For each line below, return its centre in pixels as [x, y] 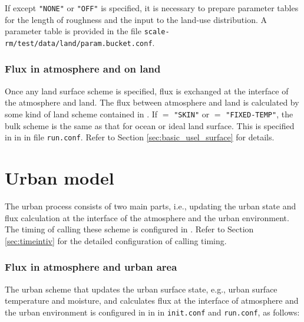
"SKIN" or [192, 114]
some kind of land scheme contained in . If [81, 114]
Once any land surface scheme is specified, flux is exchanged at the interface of [147, 91]
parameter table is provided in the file [73, 31]
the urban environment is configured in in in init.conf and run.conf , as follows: [152, 312]
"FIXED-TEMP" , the [260, 114]
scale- [157, 32]
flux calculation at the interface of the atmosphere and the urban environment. [147, 217]
